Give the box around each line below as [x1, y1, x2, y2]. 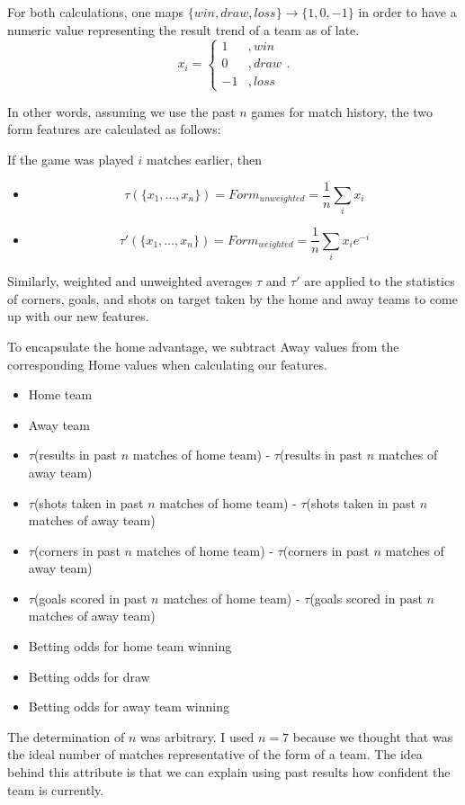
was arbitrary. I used [140, 727, 255, 746]
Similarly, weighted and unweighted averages [7, 272, 253, 291]
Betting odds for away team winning [28, 697, 229, 716]
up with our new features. [7, 307, 149, 326]
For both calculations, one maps [7, 3, 184, 21]
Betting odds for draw [28, 666, 150, 685]
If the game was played [7, 149, 134, 168]
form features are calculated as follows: [7, 120, 221, 139]
